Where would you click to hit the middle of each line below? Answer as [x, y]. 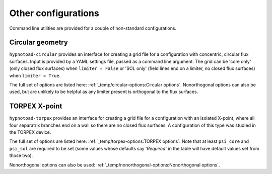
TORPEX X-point [36, 106]
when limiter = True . [35, 75]
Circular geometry [39, 42]
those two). [21, 155]
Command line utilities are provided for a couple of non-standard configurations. [93, 28]
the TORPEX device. [30, 132]
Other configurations [54, 13]
